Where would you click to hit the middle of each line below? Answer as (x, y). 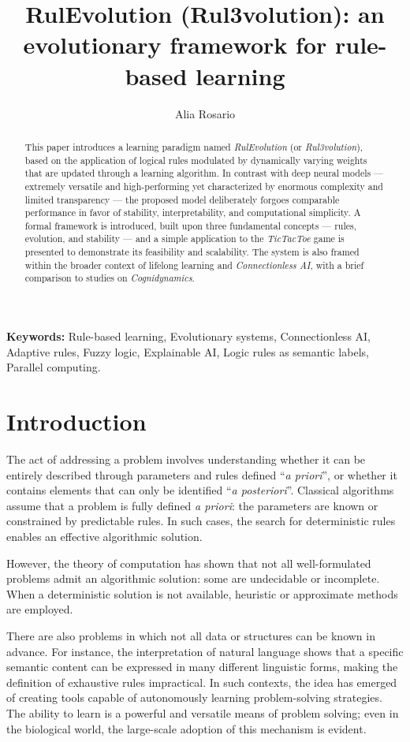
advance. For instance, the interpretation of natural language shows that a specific (205, 651)
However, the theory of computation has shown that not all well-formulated (189, 563)
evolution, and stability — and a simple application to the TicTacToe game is (184, 239)
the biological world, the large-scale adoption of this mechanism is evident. (186, 728)
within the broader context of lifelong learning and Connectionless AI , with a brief (194, 265)
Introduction (76, 421)
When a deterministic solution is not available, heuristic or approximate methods (202, 593)
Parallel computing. (54, 367)
